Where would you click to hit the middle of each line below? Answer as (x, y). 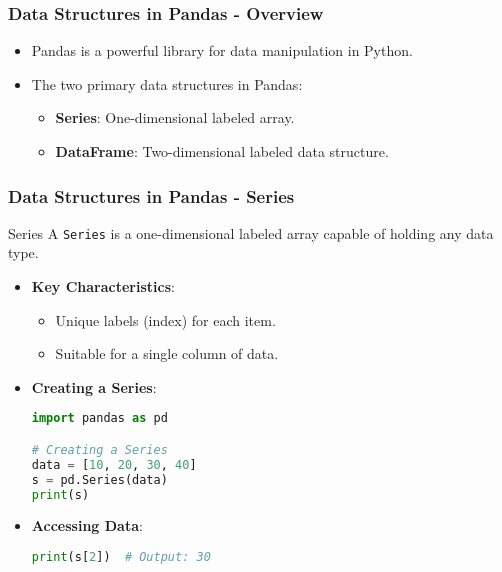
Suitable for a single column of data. (167, 353)
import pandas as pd (99, 418)
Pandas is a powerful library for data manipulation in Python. (222, 50)
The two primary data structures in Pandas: (167, 83)
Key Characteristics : (103, 286)
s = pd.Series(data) (99, 479)
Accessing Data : (87, 525)
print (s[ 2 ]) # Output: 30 (121, 557)
